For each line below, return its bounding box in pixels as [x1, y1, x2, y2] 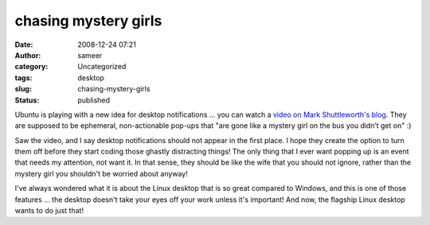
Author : [14, 50, 41, 60]
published [77, 95, 111, 105]
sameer [77, 50, 103, 60]
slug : [14, 84, 32, 94]
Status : [14, 95, 40, 105]
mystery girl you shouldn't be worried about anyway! [14, 169, 189, 178]
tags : [14, 72, 33, 83]
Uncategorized [77, 62, 127, 72]
